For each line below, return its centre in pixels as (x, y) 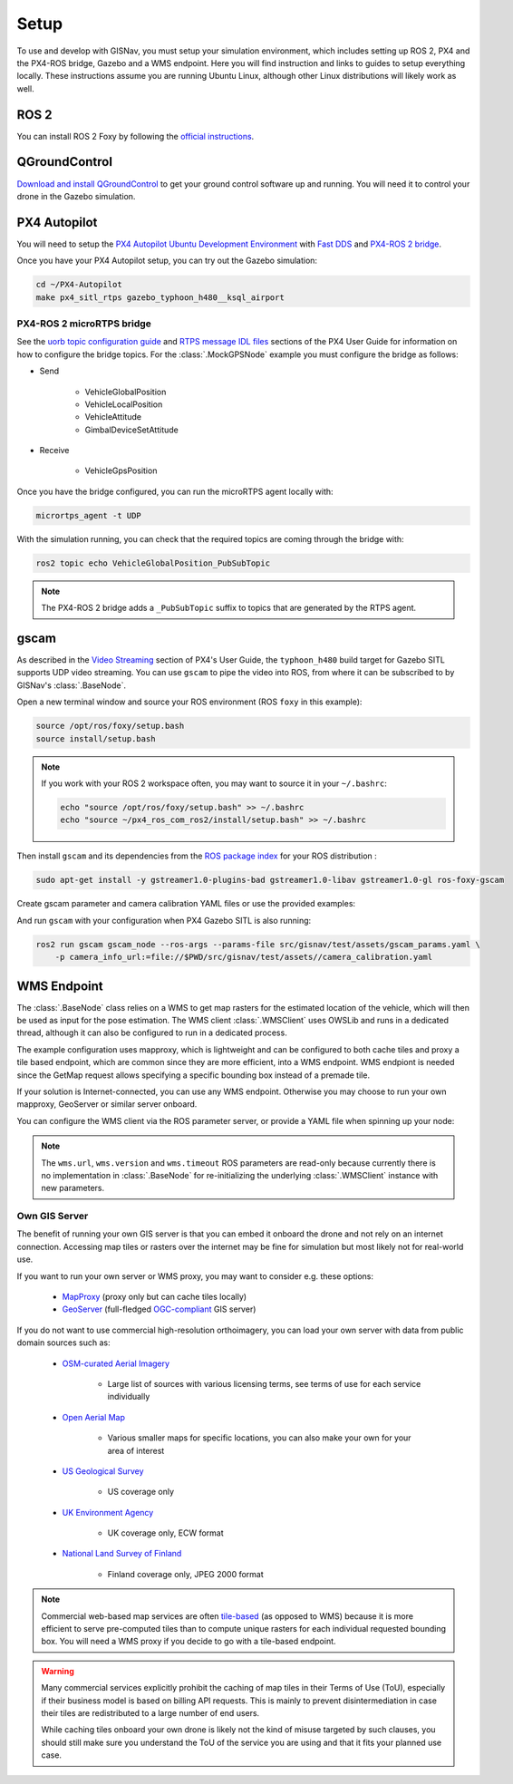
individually (129, 1397)
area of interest (136, 1450)
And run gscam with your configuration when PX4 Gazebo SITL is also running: (164, 920)
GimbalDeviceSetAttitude (131, 430)
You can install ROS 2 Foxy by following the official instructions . (136, 136)
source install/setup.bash (96, 738)
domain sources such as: (63, 1343)
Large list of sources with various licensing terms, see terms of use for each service (264, 1383)
